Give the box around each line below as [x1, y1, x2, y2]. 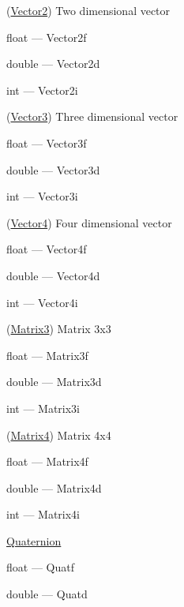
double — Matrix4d [6, 479, 102, 496]
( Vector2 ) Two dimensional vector [6, 2, 171, 18]
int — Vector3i [6, 188, 78, 204]
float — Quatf [6, 559, 74, 575]
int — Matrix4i [6, 506, 81, 523]
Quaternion [6, 532, 62, 549]
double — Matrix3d [6, 373, 102, 390]
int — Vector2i [6, 81, 78, 98]
